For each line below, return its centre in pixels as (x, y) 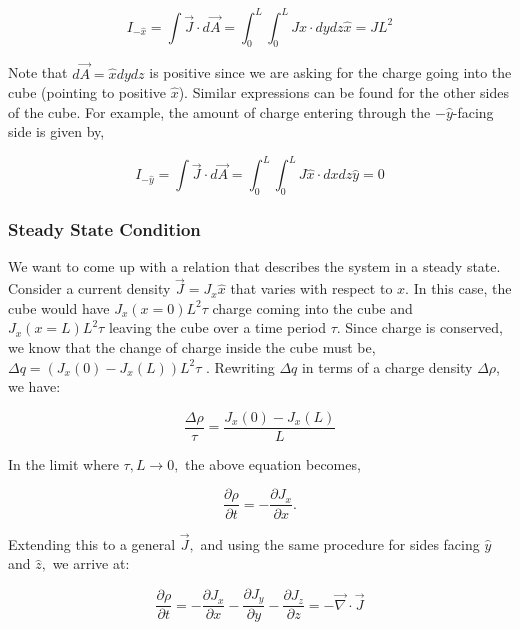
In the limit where (63, 463)
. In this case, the (458, 288)
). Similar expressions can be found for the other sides (344, 92)
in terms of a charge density (387, 366)
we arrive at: (91, 563)
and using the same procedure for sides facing (340, 543)
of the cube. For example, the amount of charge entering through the (219, 111)
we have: (34, 386)
